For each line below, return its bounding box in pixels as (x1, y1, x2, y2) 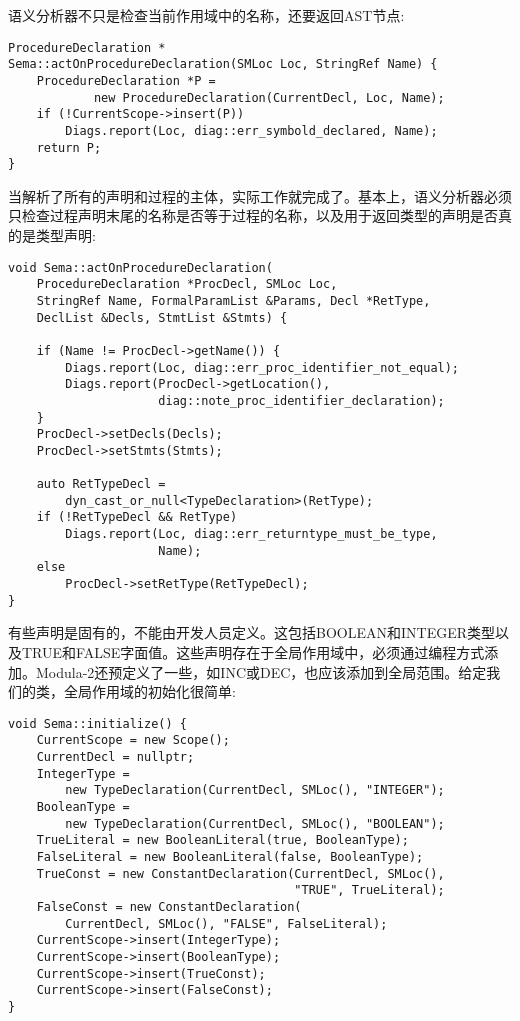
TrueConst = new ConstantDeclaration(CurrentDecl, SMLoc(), (36, 866, 445, 881)
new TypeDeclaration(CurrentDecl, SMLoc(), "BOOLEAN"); (65, 816, 445, 831)
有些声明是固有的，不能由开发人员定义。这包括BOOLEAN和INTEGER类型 (8, 622, 496, 643)
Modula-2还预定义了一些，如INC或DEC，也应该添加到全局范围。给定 (35, 661, 487, 682)
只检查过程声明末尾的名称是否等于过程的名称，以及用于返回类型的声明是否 (8, 205, 498, 226)
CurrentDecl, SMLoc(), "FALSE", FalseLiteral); (65, 916, 388, 931)
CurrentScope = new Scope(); (36, 733, 230, 748)
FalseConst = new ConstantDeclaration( (36, 900, 302, 914)
